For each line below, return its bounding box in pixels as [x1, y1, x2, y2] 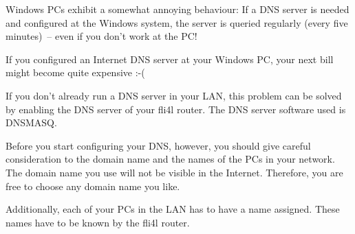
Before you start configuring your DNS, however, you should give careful [6, 138, 311, 152]
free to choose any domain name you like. [6, 178, 180, 193]
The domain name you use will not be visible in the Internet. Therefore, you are [6, 165, 343, 179]
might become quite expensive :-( [6, 65, 145, 80]
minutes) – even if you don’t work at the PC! [6, 29, 197, 43]
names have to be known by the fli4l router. [6, 215, 190, 229]
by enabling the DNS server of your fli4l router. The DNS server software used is [6, 102, 346, 116]
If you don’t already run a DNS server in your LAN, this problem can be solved [6, 88, 342, 102]
